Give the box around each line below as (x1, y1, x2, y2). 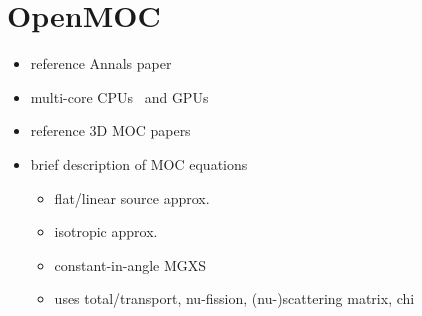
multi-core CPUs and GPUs (30, 86, 209, 107)
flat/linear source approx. (54, 187, 210, 208)
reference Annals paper (30, 53, 172, 74)
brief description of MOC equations (30, 153, 248, 174)
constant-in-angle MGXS (54, 254, 207, 275)
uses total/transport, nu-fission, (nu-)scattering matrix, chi (54, 288, 415, 309)
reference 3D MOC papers (30, 120, 191, 141)
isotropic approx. (54, 221, 158, 242)
